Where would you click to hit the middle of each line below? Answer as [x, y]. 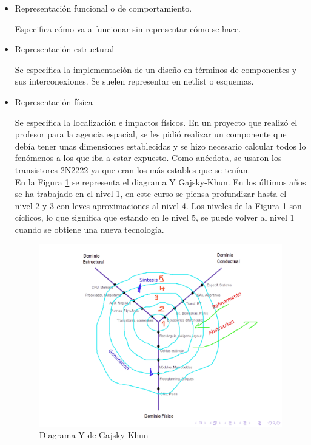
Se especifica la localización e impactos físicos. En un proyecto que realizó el [156, 122]
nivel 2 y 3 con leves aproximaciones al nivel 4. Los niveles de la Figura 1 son [158, 205]
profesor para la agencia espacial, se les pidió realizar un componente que [151, 134]
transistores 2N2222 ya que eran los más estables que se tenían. [132, 169]
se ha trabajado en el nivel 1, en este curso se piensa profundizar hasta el [151, 194]
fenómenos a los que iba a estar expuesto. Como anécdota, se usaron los [148, 158]
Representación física [54, 101]
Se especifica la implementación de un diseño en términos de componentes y [156, 69]
